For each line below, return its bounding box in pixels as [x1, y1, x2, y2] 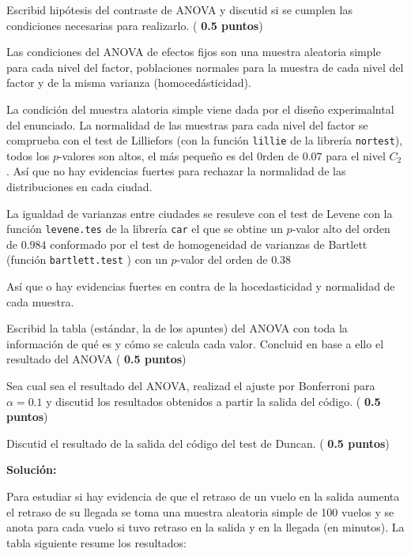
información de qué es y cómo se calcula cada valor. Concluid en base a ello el [6, 335, 384, 351]
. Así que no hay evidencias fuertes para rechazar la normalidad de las [6, 163, 346, 179]
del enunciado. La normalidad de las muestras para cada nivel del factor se [6, 116, 368, 133]
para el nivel [326, 147, 386, 163]
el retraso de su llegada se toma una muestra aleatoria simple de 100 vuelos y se [6, 503, 394, 520]
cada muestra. [6, 293, 74, 310]
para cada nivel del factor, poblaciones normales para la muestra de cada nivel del [6, 58, 404, 75]
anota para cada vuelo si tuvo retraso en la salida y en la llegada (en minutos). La [6, 519, 405, 535]
